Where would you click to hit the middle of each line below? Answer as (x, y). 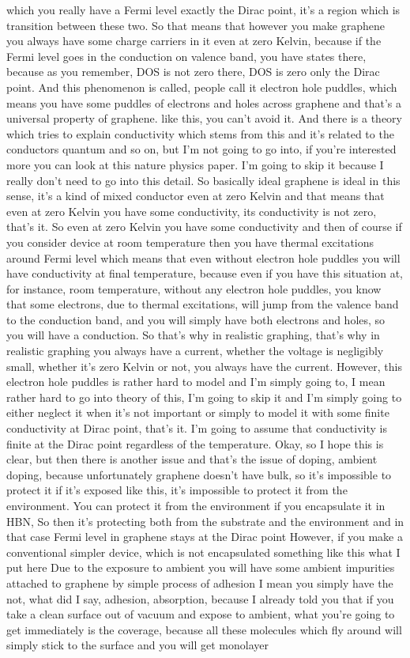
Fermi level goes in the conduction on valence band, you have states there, (186, 56)
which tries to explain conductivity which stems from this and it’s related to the (200, 133)
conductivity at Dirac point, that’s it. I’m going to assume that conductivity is (197, 428)
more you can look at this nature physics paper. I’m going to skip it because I (195, 164)
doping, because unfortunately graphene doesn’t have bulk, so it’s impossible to (199, 474)
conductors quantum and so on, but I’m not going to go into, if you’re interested (201, 149)
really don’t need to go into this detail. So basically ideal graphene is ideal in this (203, 180)
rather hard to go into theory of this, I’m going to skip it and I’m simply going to (204, 397)
